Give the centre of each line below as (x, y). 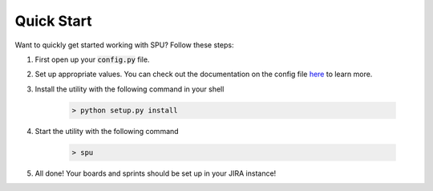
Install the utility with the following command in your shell (129, 89)
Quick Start (53, 21)
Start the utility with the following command (107, 131)
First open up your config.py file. (92, 59)
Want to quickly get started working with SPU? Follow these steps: (124, 45)
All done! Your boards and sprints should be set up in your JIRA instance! (156, 173)
